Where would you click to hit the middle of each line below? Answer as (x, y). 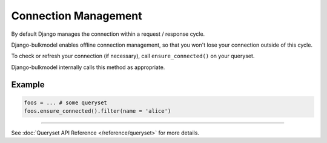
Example (28, 85)
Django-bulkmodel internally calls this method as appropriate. (88, 67)
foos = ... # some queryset (65, 102)
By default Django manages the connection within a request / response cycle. (108, 34)
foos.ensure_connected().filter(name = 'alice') (97, 111)
